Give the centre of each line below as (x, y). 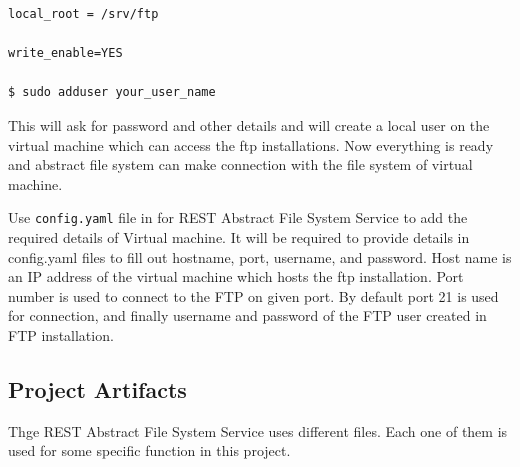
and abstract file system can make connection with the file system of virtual (240, 164)
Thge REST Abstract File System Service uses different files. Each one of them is (258, 430)
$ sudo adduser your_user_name (112, 92)
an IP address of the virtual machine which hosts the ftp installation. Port (236, 276)
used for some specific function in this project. (149, 450)
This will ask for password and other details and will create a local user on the (249, 124)
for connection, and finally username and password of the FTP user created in (247, 315)
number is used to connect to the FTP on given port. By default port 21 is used (253, 295)
